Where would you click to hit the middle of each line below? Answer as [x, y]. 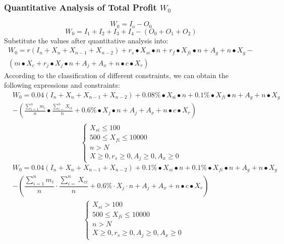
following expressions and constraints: [62, 85]
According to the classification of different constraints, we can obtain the [116, 75]
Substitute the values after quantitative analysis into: [86, 40]
